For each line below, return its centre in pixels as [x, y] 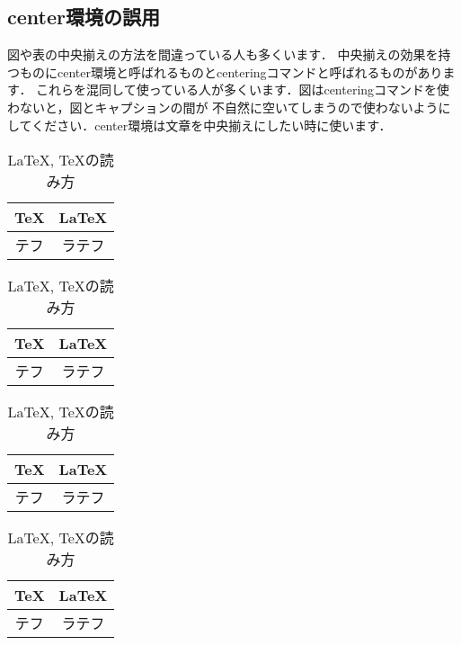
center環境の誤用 [84, 17]
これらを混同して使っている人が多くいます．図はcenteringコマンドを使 [243, 90]
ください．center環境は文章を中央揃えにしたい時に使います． [212, 125]
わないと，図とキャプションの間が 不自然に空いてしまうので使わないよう [223, 107]
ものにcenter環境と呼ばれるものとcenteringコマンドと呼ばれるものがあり [231, 72]
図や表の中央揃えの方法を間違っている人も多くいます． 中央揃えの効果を [223, 54]
